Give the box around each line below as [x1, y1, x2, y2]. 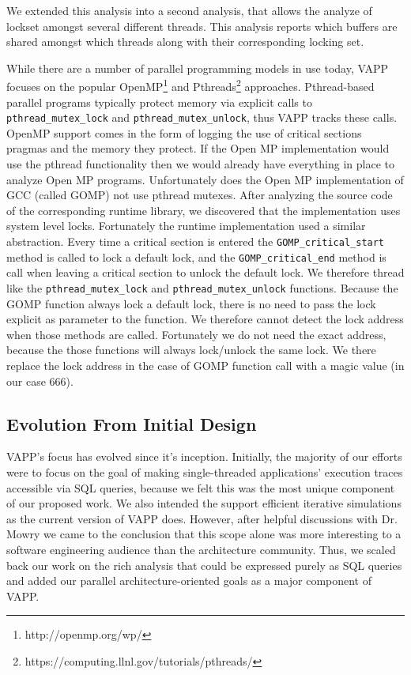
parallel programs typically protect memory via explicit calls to [6, 93, 312, 110]
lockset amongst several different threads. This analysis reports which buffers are [6, 17, 398, 34]
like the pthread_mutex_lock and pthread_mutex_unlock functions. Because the [6, 279, 398, 296]
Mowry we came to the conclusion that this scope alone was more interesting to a [6, 526, 402, 542]
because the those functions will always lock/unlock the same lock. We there [6, 341, 376, 358]
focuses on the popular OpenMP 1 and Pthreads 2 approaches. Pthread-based [6, 76, 375, 95]
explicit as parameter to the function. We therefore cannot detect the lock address [6, 311, 404, 327]
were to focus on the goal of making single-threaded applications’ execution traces [6, 463, 403, 480]
